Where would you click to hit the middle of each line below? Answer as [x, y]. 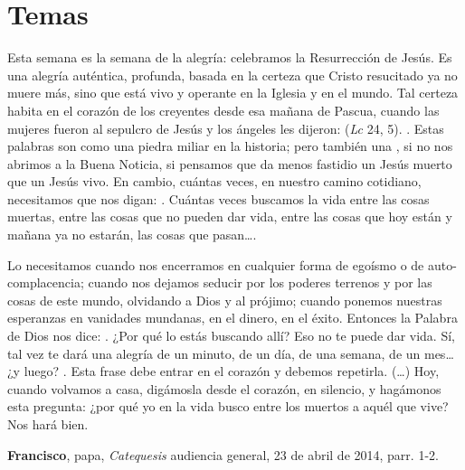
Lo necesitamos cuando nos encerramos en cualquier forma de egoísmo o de [216, 264]
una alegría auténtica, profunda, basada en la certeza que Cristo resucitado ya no [232, 75]
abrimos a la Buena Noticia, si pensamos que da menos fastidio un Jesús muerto [230, 163]
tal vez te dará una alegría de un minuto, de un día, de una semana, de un [214, 353]
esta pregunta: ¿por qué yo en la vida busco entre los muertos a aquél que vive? [228, 406]
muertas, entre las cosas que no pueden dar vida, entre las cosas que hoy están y [230, 216]
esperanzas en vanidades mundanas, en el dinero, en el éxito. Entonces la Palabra [232, 318]
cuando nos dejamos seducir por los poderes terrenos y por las [260, 282]
